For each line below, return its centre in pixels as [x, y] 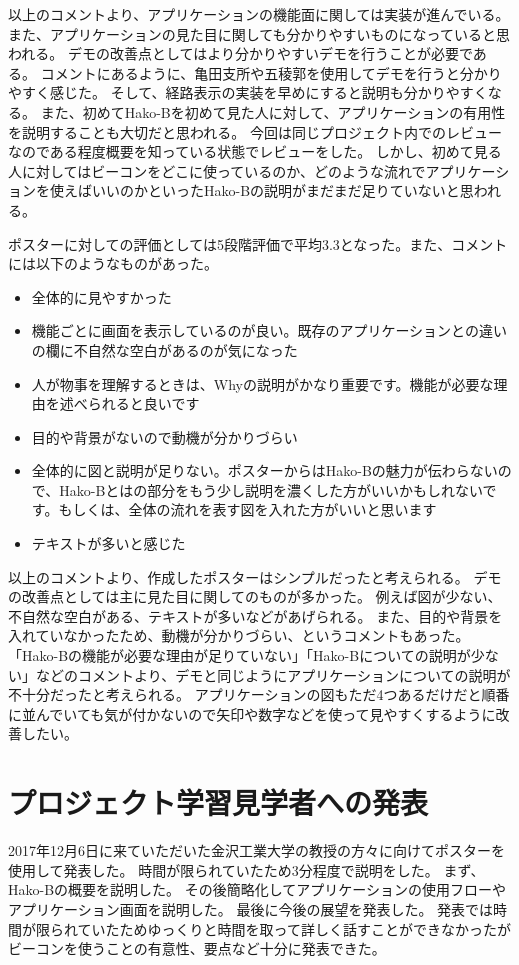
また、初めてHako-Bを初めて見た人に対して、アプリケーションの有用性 [273, 111]
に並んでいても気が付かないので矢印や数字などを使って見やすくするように [252, 713]
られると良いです [143, 403]
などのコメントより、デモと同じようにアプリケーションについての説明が [273, 674]
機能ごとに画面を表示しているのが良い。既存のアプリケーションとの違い [269, 330]
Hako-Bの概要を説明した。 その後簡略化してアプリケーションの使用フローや [257, 889]
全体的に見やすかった [101, 296]
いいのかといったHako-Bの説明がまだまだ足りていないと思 [282, 190]
